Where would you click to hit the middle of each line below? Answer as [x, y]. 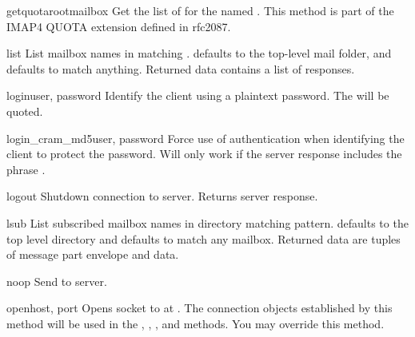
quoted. [25, 111]
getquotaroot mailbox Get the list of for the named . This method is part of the [200, 10]
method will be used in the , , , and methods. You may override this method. [196, 323]
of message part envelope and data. [93, 254]
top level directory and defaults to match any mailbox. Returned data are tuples [204, 238]
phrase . [26, 169]
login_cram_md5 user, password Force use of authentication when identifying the [206, 138]
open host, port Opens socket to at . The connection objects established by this [200, 308]
